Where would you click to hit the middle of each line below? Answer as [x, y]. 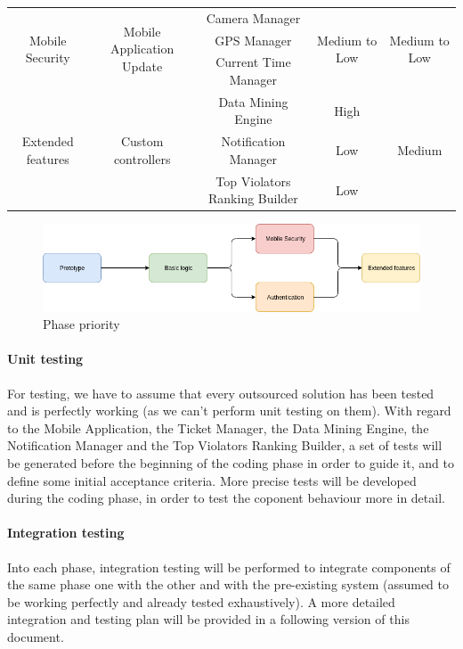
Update [142, 66]
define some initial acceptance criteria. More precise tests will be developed [212, 480]
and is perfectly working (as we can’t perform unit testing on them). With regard [229, 411]
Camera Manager [253, 17]
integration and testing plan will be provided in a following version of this [208, 619]
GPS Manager [253, 40]
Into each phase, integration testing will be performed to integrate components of [229, 567]
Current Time [253, 62]
